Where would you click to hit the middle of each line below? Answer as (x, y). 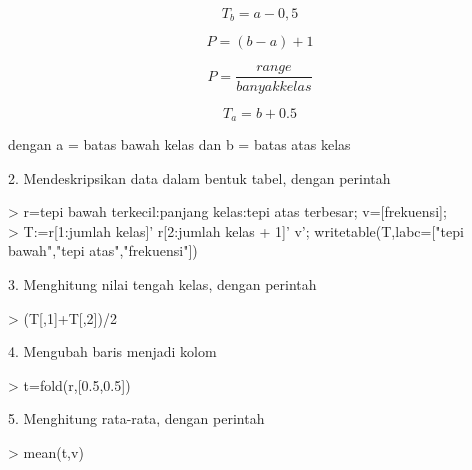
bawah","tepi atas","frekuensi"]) (103, 250)
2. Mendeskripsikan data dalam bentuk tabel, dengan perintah (199, 177)
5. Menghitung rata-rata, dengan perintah (136, 418)
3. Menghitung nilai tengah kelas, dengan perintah (162, 283)
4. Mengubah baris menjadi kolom (112, 351)
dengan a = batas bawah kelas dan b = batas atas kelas (179, 143)
